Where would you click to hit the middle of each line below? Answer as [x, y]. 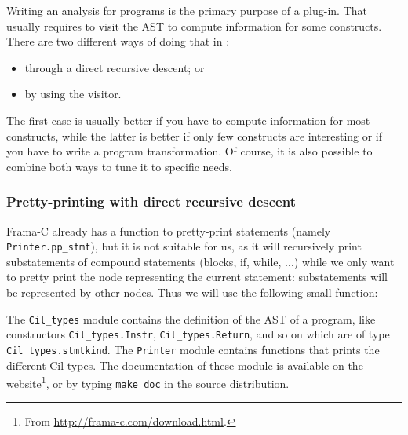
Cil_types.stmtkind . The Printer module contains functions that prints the [193, 349]
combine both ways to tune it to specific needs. [119, 166]
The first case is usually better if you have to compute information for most [188, 120]
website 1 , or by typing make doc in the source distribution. [148, 382]
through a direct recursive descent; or [115, 67]
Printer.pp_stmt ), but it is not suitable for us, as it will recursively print [184, 246]
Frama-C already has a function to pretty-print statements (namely [169, 230]
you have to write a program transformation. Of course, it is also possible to [189, 151]
